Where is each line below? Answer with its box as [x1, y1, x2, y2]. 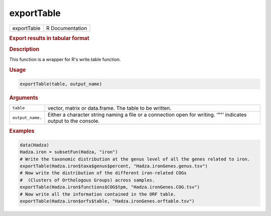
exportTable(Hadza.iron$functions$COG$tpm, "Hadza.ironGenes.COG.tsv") [20, 184, 200, 190]
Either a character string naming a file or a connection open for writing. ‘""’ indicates [48, 111, 247, 118]
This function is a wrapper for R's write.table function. [9, 57, 121, 63]
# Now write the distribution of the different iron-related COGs [20, 170, 187, 176]
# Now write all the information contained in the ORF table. [20, 191, 176, 197]
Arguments [9, 94, 39, 101]
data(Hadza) [20, 142, 50, 148]
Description [9, 46, 40, 53]
